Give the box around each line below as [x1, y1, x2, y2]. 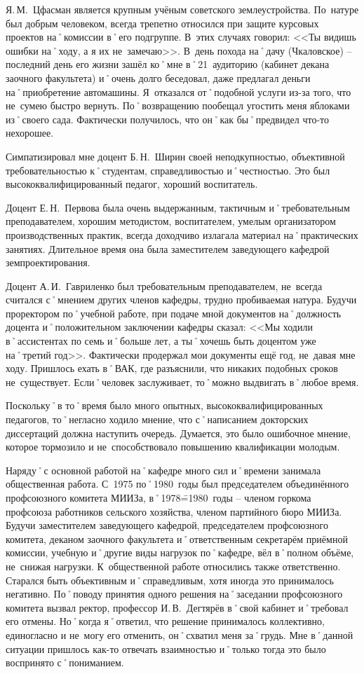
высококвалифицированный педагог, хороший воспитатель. [6, 177, 258, 191]
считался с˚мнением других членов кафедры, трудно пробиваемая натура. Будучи [6, 292, 357, 307]
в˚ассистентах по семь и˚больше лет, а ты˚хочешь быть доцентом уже [6, 333, 316, 348]
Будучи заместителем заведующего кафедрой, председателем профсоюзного [6, 518, 328, 532]
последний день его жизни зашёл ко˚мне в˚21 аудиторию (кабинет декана [6, 57, 330, 71]
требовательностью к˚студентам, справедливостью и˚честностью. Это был [6, 163, 330, 177]
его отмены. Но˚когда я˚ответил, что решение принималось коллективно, [6, 614, 325, 628]
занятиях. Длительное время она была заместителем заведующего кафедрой [6, 241, 330, 256]
